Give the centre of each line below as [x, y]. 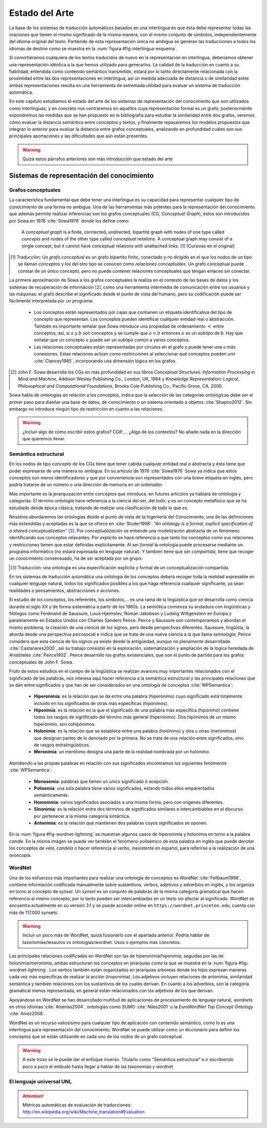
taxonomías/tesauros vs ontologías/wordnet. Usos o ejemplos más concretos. [102, 942]
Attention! [33, 1096]
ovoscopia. [20, 855]
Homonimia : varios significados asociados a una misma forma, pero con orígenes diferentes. [129, 802]
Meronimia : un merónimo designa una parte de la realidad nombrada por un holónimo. [122, 752]
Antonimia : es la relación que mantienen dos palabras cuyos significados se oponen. [121, 823]
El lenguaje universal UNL [41, 1082]
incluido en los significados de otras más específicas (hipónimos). [101, 703]
